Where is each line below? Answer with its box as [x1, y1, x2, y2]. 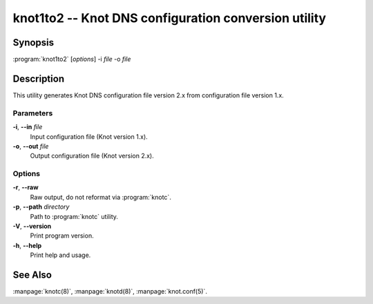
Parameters [12, 108, 53, 117]
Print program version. [30, 231, 94, 240]
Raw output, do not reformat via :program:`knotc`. [30, 193, 172, 201]
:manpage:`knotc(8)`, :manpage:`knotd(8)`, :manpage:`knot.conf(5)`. [12, 287, 207, 296]
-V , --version [12, 222, 52, 230]
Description [12, 73, 65, 84]
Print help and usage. [30, 251, 91, 259]
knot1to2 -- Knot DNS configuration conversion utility [12, 10, 327, 26]
